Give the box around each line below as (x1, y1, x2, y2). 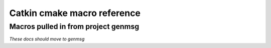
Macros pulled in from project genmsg (9, 22, 140, 31)
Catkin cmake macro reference (9, 7, 141, 18)
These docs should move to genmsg (9, 36, 85, 42)
